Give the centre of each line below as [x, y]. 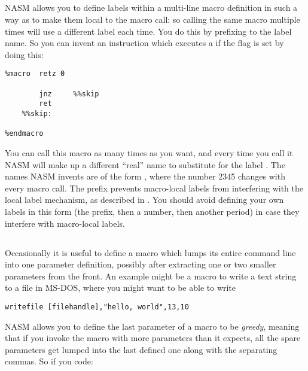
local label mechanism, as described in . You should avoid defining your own [144, 200]
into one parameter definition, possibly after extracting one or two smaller [141, 264]
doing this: [24, 54]
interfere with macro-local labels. [65, 223]
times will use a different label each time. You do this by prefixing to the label [148, 31]
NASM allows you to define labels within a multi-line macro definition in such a [151, 7]
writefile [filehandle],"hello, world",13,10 [97, 307]
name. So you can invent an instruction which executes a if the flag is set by [144, 43]
